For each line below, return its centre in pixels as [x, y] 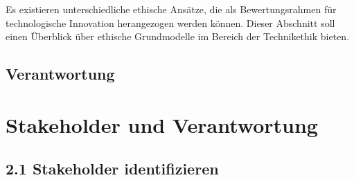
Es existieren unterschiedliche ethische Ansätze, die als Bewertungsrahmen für [171, 9]
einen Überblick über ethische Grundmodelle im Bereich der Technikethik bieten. [178, 36]
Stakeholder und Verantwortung [162, 124]
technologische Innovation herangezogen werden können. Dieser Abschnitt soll [170, 22]
